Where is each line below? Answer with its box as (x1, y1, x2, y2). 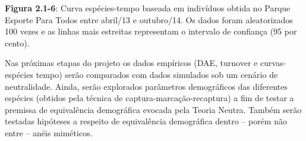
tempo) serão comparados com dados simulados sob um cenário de (36, 68, 278, 80)
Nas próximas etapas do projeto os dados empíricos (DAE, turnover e (5, 57, 258, 69)
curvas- (260, 57, 286, 69)
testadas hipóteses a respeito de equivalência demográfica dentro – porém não (5, 115, 287, 127)
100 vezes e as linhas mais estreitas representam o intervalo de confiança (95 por (5, 25, 297, 37)
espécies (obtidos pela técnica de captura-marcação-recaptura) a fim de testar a (5, 92, 294, 104)
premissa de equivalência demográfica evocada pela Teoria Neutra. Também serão (5, 103, 302, 115)
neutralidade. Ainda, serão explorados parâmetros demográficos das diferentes (5, 80, 288, 92)
